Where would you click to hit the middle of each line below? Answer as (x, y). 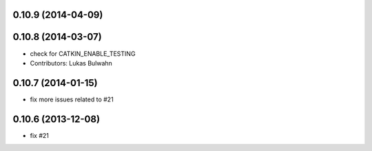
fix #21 (40, 135)
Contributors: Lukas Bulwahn (71, 63)
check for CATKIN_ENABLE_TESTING (83, 53)
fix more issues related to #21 (72, 99)
